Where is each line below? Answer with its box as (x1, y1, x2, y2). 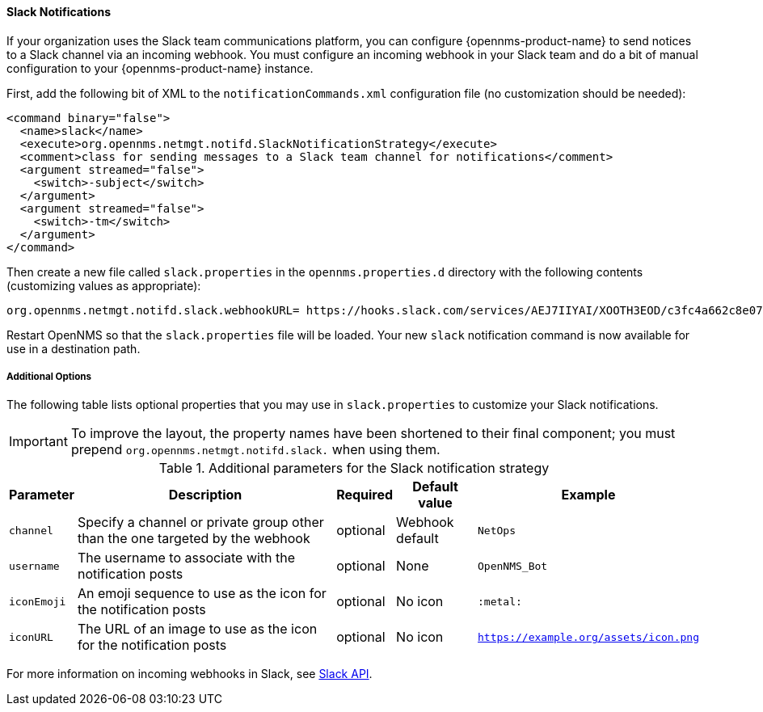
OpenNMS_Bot (478, 559, 548, 572)
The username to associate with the (77, 550, 296, 567)
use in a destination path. (6, 341, 141, 356)
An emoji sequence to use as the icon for (77, 585, 327, 602)
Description (168, 487, 242, 503)
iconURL (9, 630, 53, 643)
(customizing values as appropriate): (6, 278, 201, 293)
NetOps (478, 524, 516, 537)
